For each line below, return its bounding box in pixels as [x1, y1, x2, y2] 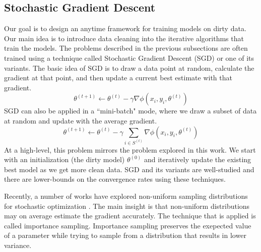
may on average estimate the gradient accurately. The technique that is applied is [4, 210, 256, 221]
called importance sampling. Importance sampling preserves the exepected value [4, 220, 251, 230]
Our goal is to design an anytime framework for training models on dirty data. [4, 23, 246, 34]
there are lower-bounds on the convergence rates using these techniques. [4, 174, 226, 184]
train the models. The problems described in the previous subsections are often [4, 43, 248, 53]
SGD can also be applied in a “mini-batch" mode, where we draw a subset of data [4, 105, 257, 116]
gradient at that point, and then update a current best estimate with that [4, 72, 232, 83]
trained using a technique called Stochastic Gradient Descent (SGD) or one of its [4, 52, 254, 63]
